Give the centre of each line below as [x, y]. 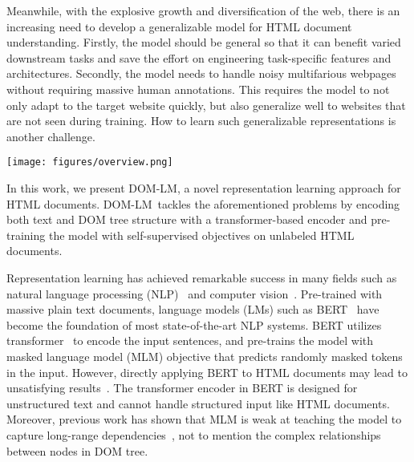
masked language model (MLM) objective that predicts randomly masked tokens [205, 356]
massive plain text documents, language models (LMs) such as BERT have [193, 309]
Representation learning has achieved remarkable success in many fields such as [202, 277]
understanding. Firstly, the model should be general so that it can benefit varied [204, 42]
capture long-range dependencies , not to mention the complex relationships [194, 434]
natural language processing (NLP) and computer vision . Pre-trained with [195, 293]
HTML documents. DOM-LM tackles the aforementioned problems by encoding [203, 203]
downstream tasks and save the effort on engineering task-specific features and [199, 57]
